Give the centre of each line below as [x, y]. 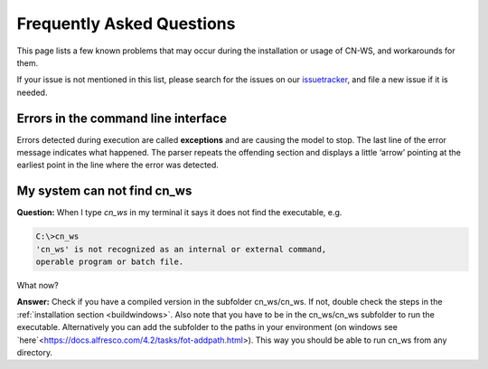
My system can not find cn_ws [104, 191]
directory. [35, 353]
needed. [32, 92]
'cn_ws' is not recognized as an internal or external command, [181, 249]
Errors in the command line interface [122, 118]
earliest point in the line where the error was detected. [117, 165]
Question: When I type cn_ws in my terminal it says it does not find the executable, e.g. [179, 213]
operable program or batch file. [110, 262]
